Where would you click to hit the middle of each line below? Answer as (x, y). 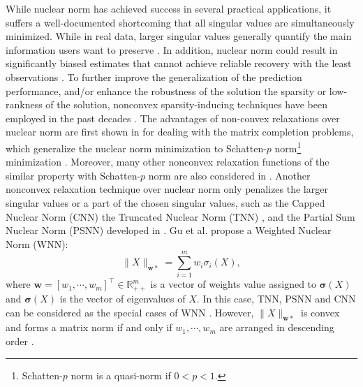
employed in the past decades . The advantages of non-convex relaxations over (173, 118)
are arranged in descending (277, 327)
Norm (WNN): (37, 243)
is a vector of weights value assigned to (234, 284)
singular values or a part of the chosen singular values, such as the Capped (165, 202)
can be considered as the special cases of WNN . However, (130, 312)
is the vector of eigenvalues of (123, 298)
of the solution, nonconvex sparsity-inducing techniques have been (187, 104)
